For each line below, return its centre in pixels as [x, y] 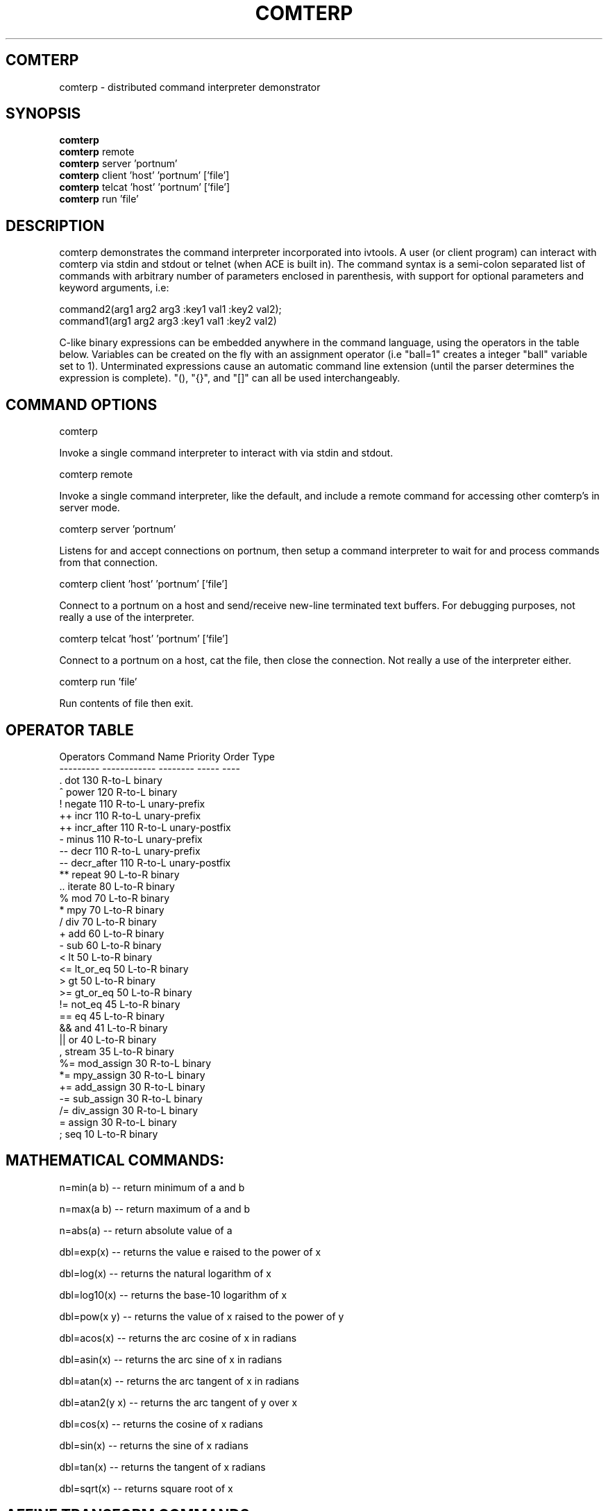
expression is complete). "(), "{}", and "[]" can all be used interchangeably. [230, 378]
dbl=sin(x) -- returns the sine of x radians [154, 1445]
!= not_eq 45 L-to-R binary [120, 1004]
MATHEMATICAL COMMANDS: [115, 1161]
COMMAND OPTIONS [82, 404]
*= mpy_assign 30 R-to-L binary [132, 1075]
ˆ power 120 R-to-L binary [118, 792]
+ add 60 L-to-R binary [112, 933]
